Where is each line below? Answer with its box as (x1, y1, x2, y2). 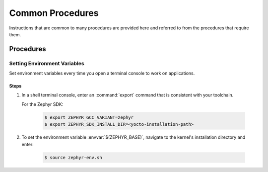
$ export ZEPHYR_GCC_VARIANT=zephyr (44, 114, 134, 120)
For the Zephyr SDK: (21, 101, 64, 107)
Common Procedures (9, 7, 99, 18)
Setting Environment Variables (9, 60, 84, 67)
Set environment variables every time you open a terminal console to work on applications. (9, 70, 195, 77)
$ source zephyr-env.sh (44, 155, 103, 160)
